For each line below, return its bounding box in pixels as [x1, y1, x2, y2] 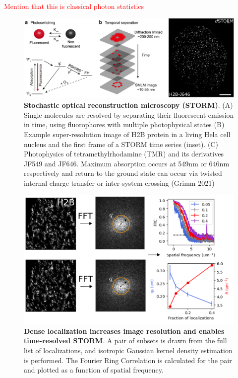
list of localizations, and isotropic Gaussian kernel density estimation [24, 345, 233, 355]
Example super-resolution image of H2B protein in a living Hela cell [24, 129, 231, 140]
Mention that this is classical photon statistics [4, 1, 144, 11]
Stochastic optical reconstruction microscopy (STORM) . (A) [24, 100, 233, 110]
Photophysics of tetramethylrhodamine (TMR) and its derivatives [24, 149, 224, 159]
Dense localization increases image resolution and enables [24, 325, 225, 336]
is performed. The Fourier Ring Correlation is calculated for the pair [24, 355, 232, 365]
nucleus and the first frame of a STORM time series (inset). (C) [24, 139, 218, 149]
